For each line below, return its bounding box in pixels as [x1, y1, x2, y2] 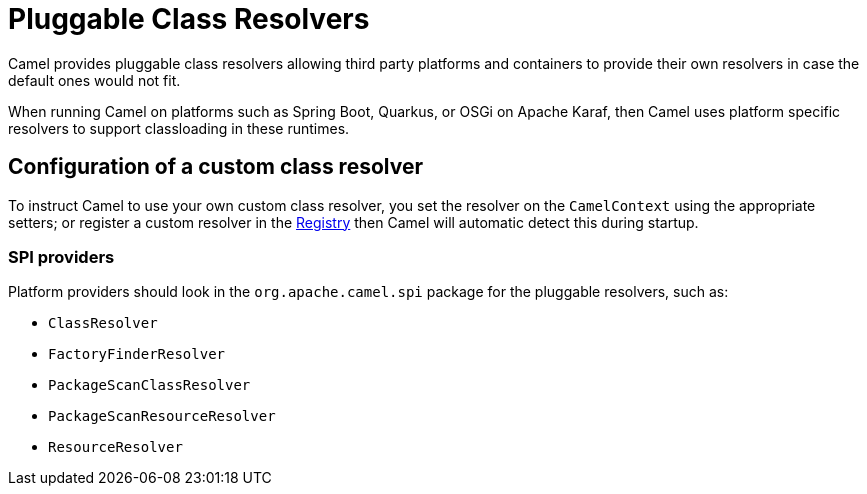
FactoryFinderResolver [48, 346, 226, 363]
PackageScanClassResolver [48, 377, 251, 394]
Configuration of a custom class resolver [8, 154, 423, 180]
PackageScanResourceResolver [48, 408, 276, 425]
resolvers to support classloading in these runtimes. [8, 119, 350, 137]
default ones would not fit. [8, 71, 181, 89]
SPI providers [8, 246, 115, 267]
